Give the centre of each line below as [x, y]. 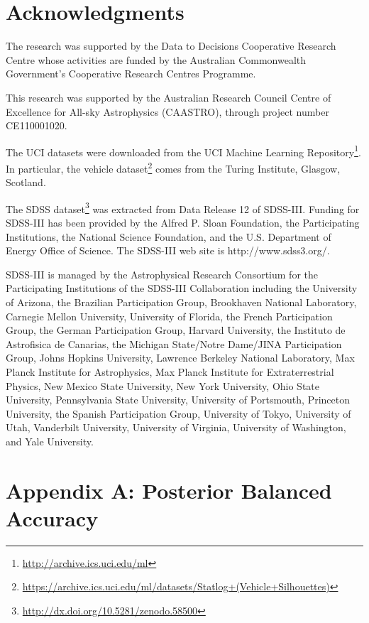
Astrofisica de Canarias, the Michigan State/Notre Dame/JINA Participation [174, 343]
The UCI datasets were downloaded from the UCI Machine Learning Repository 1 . [183, 151]
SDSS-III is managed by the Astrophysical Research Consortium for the [162, 274]
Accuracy [52, 518]
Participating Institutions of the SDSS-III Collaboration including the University [182, 288]
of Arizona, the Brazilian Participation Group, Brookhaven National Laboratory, [181, 302]
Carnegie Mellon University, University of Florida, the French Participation [169, 316]
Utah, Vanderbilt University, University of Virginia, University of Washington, [176, 427]
